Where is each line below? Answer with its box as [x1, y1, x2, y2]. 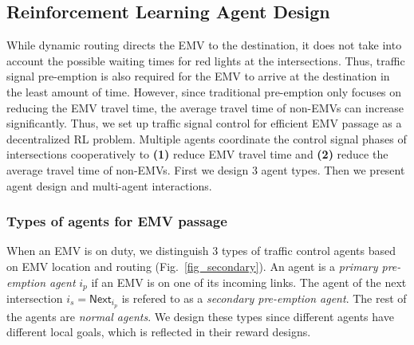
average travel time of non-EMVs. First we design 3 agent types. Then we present [6, 161, 405, 178]
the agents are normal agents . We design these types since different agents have [6, 308, 394, 324]
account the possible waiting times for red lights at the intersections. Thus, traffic [6, 52, 405, 69]
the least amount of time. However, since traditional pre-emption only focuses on [6, 83, 402, 100]
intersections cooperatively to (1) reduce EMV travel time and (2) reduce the [6, 146, 388, 163]
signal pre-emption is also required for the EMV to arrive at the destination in [6, 68, 390, 84]
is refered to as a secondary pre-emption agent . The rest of [121, 290, 407, 306]
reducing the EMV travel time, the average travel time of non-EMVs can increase [6, 99, 404, 116]
